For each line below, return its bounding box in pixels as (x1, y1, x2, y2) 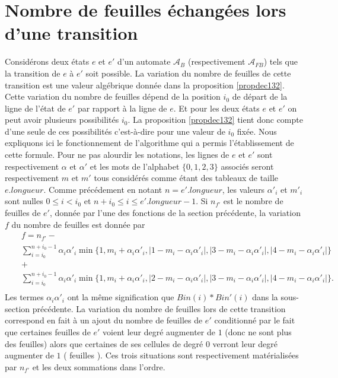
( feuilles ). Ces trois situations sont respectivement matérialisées (63, 349, 299, 361)
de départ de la (232, 90, 288, 103)
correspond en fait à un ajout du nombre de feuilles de (5, 314, 203, 326)
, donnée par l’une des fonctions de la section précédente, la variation (49, 207, 301, 219)
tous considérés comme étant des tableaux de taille (94, 171, 279, 184)
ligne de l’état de (5, 101, 66, 114)
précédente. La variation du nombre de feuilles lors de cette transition (32, 302, 286, 315)
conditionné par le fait (214, 314, 295, 326)
